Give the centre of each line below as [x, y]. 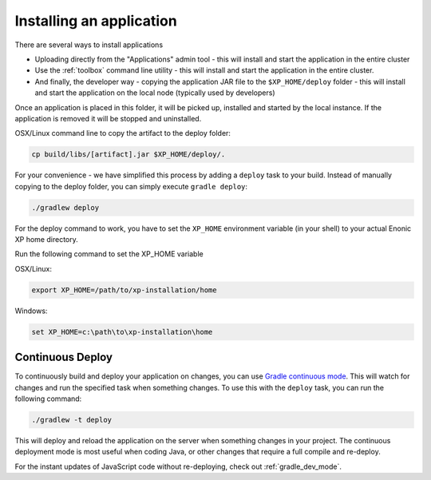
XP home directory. [47, 239]
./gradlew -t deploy [71, 420]
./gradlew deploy [65, 207]
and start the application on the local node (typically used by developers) [155, 93]
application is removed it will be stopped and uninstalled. [108, 118]
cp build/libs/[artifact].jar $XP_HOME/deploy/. [129, 155]
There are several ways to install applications [89, 45]
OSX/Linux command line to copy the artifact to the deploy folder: [123, 133]
